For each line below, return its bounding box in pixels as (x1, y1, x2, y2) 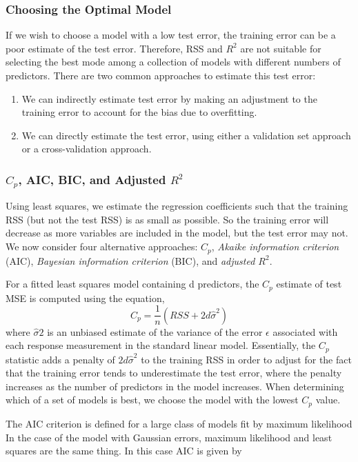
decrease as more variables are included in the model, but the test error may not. (6, 225, 348, 240)
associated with (272, 324, 338, 339)
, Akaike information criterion (211, 239, 339, 254)
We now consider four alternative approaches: (6, 239, 198, 254)
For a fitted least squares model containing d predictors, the (6, 277, 259, 291)
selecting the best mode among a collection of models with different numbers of (6, 54, 341, 69)
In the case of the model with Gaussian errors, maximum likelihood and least (6, 430, 332, 444)
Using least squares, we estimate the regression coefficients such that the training (6, 199, 348, 213)
